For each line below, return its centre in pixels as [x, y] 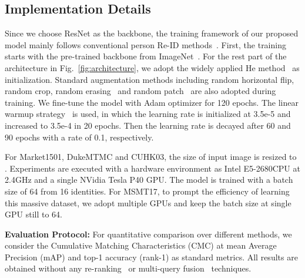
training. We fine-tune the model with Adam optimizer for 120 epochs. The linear [152, 102]
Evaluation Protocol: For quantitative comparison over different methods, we [148, 234]
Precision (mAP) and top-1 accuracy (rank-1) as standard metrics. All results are [151, 257]
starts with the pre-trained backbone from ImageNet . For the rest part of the [146, 56]
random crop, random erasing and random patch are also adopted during [140, 91]
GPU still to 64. [33, 214]
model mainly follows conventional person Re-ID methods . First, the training [145, 44]
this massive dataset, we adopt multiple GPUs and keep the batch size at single [148, 202]
